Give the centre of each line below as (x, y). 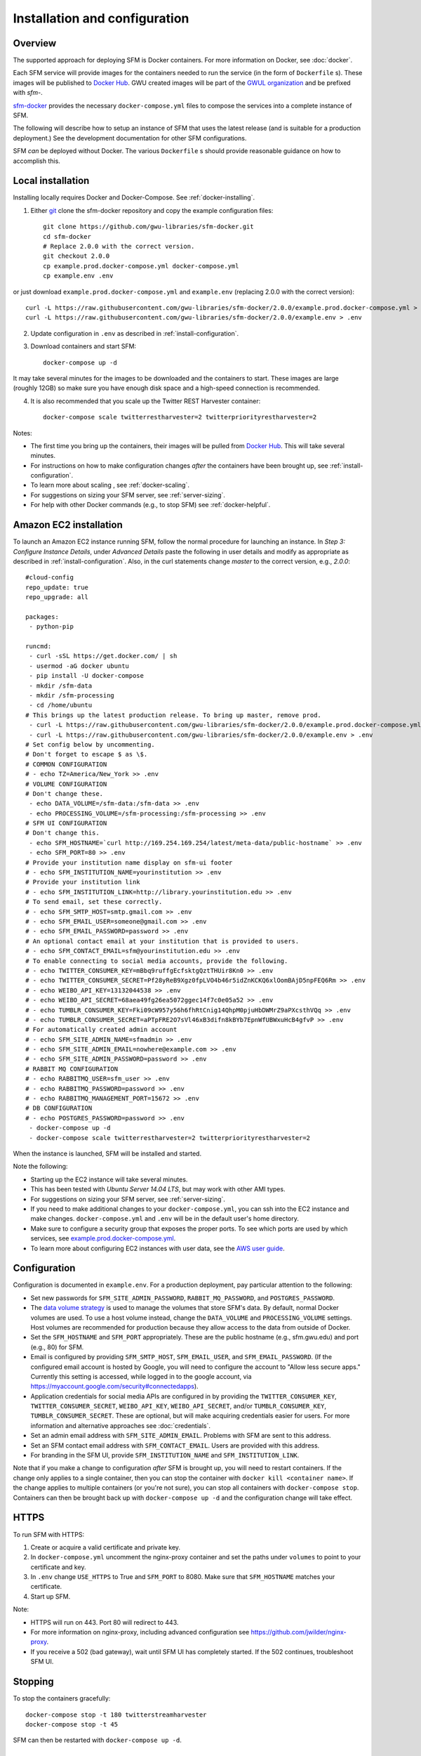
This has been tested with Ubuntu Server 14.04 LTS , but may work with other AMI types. (158, 1189)
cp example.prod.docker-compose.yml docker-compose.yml (141, 266)
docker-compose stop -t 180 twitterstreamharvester (116, 1715)
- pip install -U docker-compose (86, 676)
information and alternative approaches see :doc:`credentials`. (120, 1425)
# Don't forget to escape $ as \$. (87, 754)
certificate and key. (58, 1567)
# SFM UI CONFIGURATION (66, 823)
